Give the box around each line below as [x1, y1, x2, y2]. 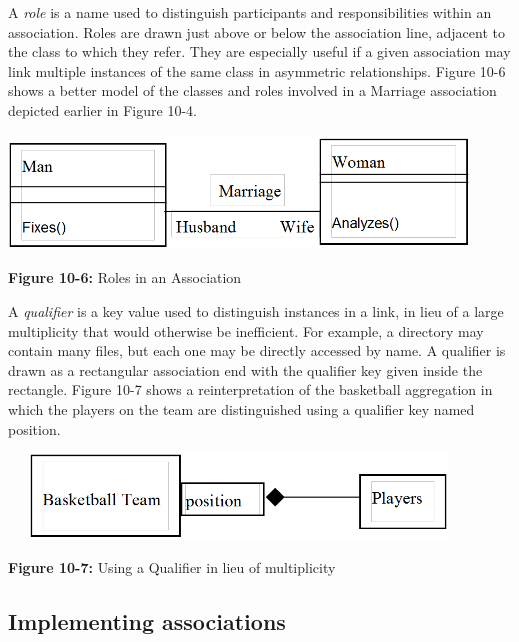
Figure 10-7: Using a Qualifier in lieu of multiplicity [8, 557, 336, 578]
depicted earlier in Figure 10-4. [8, 99, 197, 120]
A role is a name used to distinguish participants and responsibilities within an [8, 2, 492, 22]
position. [8, 418, 61, 439]
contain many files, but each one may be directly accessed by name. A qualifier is [8, 340, 506, 361]
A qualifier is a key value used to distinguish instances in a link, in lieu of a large [8, 300, 504, 321]
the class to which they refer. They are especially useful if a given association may [8, 41, 511, 62]
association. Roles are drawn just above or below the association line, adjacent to [8, 21, 505, 42]
